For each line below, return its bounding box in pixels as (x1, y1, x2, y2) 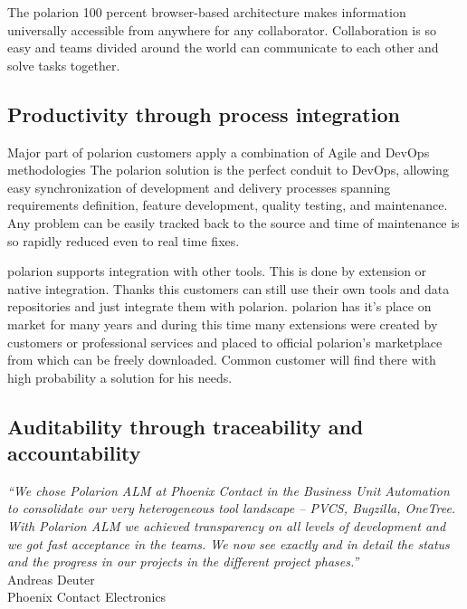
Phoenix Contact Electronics (7, 587, 167, 606)
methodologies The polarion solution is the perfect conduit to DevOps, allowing (7, 160, 449, 179)
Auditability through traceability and (7, 412, 364, 440)
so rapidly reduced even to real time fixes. (7, 231, 240, 250)
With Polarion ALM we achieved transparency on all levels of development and (7, 517, 446, 536)
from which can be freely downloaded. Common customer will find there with (7, 350, 436, 369)
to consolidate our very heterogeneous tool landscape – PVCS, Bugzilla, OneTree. (7, 499, 456, 518)
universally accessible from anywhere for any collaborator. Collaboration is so (7, 20, 436, 39)
